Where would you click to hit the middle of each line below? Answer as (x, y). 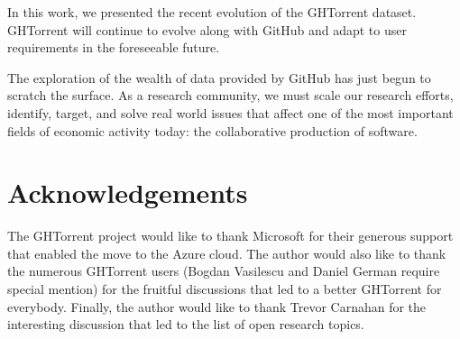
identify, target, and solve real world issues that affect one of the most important (230, 112)
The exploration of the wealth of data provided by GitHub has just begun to (219, 77)
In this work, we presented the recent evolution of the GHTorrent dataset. (212, 12)
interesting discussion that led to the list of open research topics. (186, 324)
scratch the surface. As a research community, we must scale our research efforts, (230, 95)
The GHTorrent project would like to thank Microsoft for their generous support (230, 236)
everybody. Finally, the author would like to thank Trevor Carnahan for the (217, 306)
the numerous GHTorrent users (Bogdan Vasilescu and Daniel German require (224, 271)
